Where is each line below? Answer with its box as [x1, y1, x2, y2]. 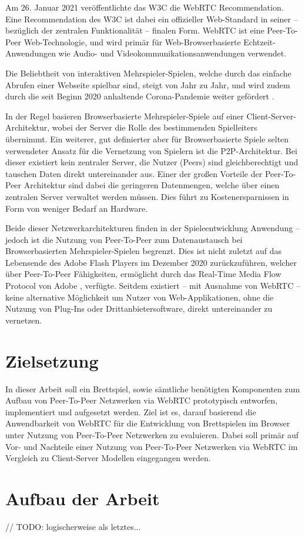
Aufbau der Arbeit [5, 486, 160, 510]
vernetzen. [5, 313, 42, 326]
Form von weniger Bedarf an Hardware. [5, 202, 148, 214]
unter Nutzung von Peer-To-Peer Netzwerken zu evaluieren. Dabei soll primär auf [5, 428, 299, 441]
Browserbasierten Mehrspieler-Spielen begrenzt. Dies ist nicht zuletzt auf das [5, 245, 282, 257]
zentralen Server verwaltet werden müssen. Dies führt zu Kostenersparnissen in [5, 190, 289, 202]
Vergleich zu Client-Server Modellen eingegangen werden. [5, 452, 211, 464]
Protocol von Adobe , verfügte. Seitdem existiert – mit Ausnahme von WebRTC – [5, 279, 300, 292]
